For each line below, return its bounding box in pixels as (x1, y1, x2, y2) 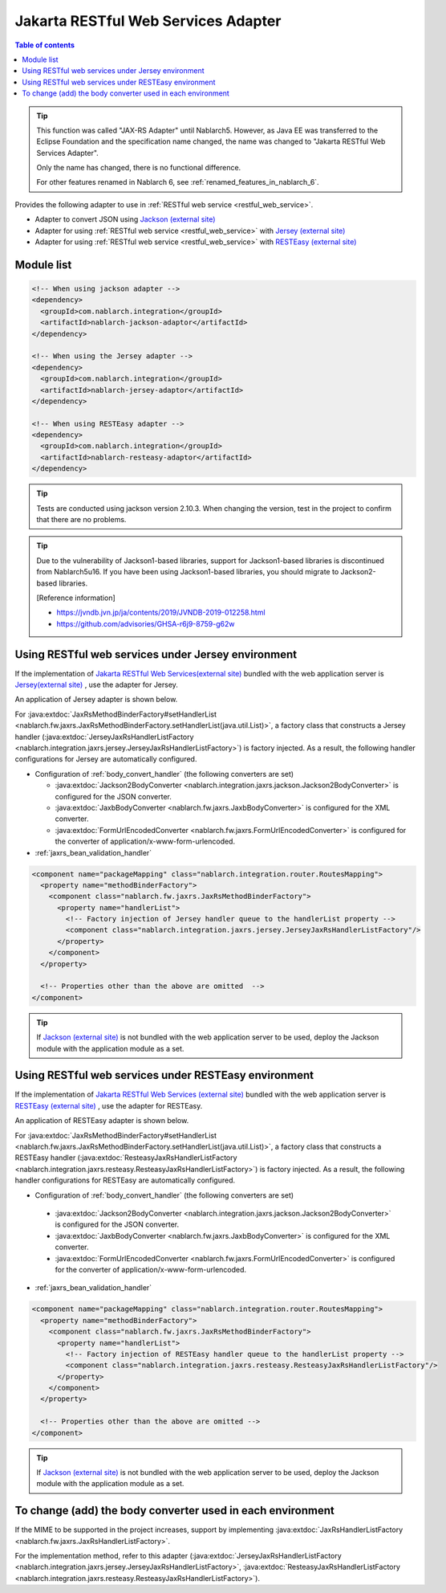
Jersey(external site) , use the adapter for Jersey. (14, 680, 178, 690)
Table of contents (14, 40, 75, 50)
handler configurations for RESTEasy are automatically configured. (14, 1175, 236, 1185)
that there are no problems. (36, 515, 127, 525)
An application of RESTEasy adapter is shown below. (14, 1116, 189, 1125)
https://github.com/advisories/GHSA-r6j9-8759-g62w (56, 619, 235, 628)
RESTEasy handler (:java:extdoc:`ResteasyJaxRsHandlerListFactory (14, 1153, 237, 1162)
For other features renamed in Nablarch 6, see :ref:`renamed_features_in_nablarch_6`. (36, 178, 320, 187)
